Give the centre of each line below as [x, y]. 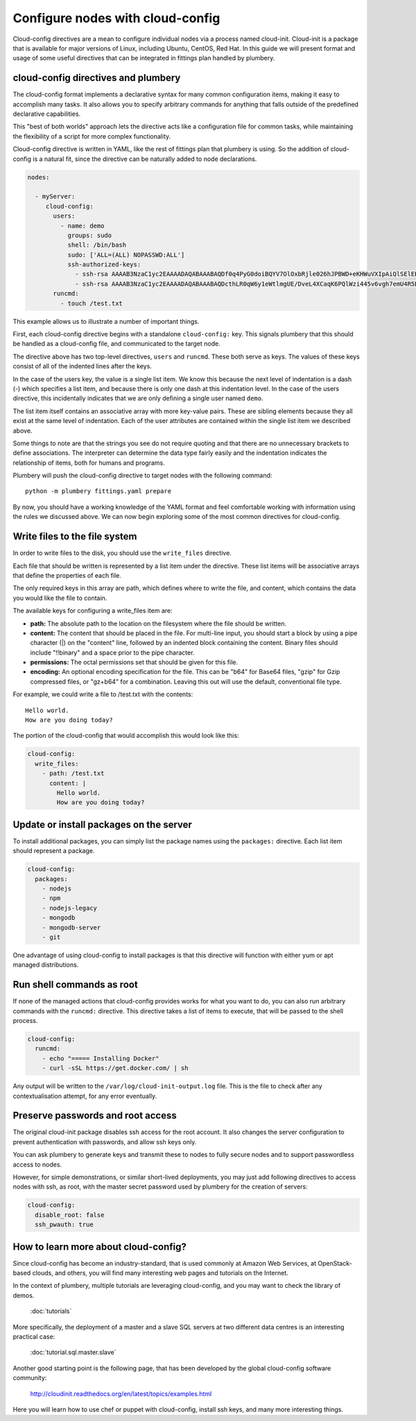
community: [30, 1378]
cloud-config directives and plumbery [97, 78]
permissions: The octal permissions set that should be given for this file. [134, 662]
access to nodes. [37, 1164]
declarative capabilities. [47, 114]
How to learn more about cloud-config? [100, 1247]
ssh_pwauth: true [64, 1225]
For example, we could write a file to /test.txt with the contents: [103, 694]
